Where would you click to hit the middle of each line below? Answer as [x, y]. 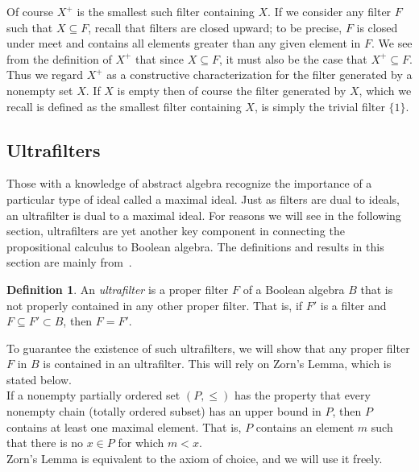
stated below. [39, 379]
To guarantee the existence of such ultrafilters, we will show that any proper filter [208, 348]
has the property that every [302, 395]
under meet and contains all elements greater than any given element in [184, 43]
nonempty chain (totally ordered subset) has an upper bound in [164, 411]
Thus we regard [45, 75]
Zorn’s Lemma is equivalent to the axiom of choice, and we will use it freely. [195, 458]
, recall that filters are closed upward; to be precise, [215, 27]
